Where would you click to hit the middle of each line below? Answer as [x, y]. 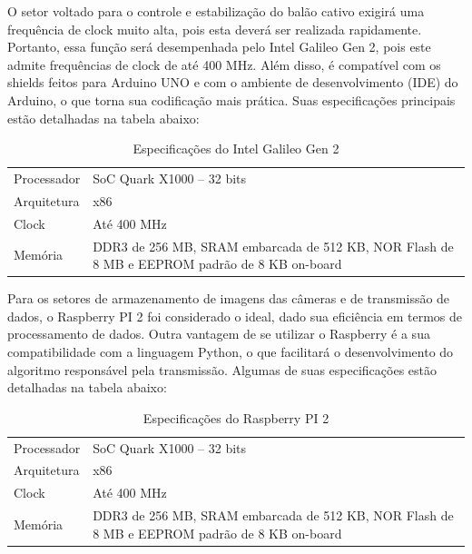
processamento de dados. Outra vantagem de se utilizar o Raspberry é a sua [219, 334]
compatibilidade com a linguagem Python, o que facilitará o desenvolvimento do [231, 351]
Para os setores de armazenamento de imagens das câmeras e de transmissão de [229, 298]
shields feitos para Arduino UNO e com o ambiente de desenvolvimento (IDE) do [233, 82]
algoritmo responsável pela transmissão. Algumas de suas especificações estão [222, 369]
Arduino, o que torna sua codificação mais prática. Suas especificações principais [231, 99]
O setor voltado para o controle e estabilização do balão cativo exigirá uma [216, 11]
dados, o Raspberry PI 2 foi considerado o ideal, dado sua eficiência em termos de [235, 316]
